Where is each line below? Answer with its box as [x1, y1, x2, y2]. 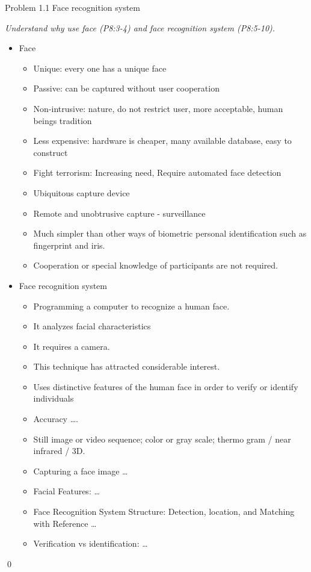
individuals [33, 392, 74, 405]
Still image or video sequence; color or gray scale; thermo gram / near [33, 432, 291, 445]
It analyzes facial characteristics [33, 320, 151, 332]
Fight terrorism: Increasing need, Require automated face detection [33, 166, 282, 179]
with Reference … [33, 517, 97, 529]
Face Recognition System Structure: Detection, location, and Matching [33, 505, 295, 518]
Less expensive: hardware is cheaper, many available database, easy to [33, 134, 292, 147]
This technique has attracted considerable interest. [33, 360, 220, 373]
